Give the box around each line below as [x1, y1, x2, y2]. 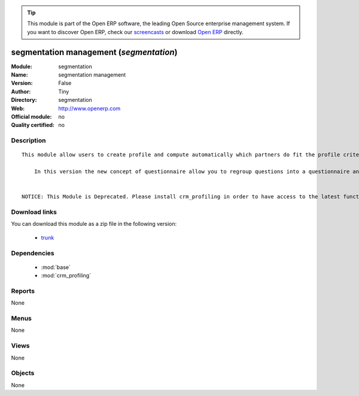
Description [11, 137, 46, 145]
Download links [11, 208, 57, 216]
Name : [11, 71, 28, 78]
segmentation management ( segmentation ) [11, 47, 178, 57]
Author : [11, 87, 31, 95]
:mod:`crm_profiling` [41, 272, 92, 279]
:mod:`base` [41, 264, 71, 271]
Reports [11, 286, 35, 295]
